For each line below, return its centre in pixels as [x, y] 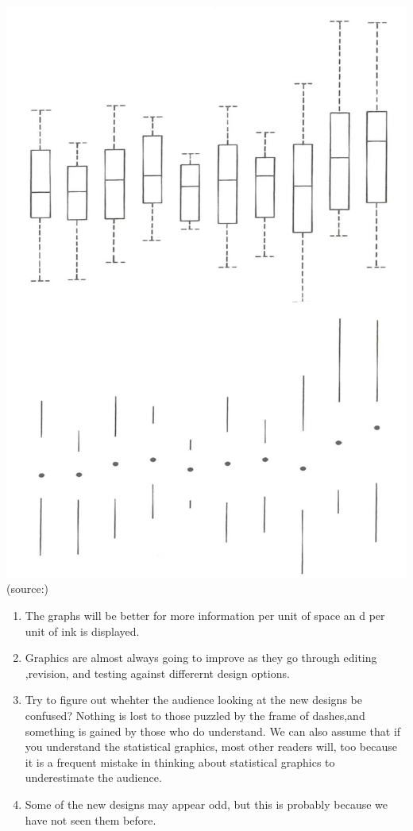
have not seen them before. [91, 819]
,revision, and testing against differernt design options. [157, 673]
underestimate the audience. [93, 777]
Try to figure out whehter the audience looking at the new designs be [193, 700]
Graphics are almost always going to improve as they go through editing [201, 658]
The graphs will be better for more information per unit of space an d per [205, 615]
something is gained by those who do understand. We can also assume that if [213, 731]
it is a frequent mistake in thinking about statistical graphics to [180, 762]
